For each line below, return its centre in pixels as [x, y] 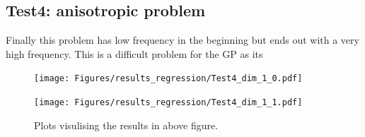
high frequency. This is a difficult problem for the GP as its [134, 53]
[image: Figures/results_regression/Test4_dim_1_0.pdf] [168, 79]
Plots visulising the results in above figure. [126, 125]
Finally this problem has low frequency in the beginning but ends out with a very [182, 40]
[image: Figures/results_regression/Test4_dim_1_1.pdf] [168, 103]
